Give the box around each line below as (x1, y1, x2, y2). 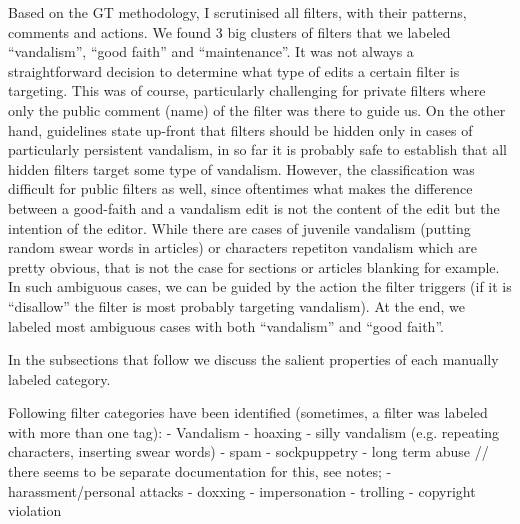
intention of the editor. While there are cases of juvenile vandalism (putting (8, 217, 471, 238)
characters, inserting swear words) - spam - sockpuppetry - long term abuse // (8, 441, 489, 462)
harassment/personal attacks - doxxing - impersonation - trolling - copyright (8, 480, 476, 501)
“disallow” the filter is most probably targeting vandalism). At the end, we (8, 295, 465, 316)
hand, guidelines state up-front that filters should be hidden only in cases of (8, 119, 473, 140)
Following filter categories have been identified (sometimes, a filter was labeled (8, 402, 488, 423)
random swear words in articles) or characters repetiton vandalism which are (8, 237, 477, 258)
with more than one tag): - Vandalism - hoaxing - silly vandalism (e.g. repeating (8, 421, 500, 442)
